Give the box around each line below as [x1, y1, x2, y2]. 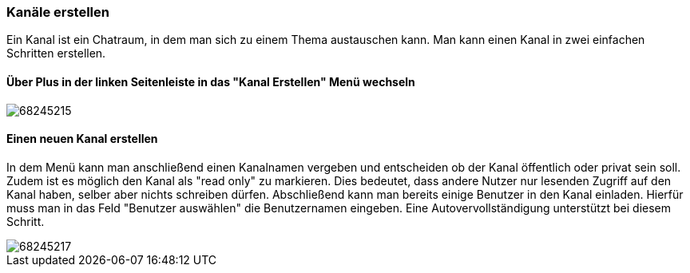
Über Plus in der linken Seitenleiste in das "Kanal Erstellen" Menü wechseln [6, 74, 415, 89]
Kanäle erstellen [6, 4, 109, 20]
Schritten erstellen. [6, 46, 106, 61]
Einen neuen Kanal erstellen [6, 132, 158, 146]
